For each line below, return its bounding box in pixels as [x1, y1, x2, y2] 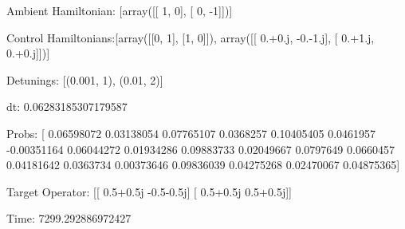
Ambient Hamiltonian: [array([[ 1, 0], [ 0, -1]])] [6, 2, 233, 18]
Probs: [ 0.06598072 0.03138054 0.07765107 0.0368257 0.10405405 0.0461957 [6, 124, 376, 141]
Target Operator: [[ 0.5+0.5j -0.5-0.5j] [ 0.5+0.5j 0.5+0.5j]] [6, 183, 292, 199]
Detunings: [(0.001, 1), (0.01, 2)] [6, 71, 163, 88]
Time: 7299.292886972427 [6, 210, 132, 227]
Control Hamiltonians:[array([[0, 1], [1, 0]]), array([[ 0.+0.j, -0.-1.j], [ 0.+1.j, [6, 29, 375, 45]
